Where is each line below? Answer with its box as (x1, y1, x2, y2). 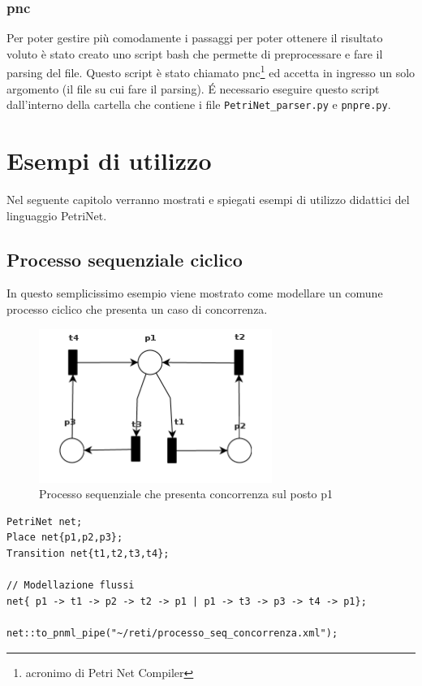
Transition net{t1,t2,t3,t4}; (6, 547, 170, 559)
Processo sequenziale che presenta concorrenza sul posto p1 (39, 485, 334, 502)
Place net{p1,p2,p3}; (6, 532, 123, 544)
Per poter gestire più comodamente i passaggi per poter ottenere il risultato (6, 29, 383, 46)
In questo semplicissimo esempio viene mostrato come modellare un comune (6, 284, 383, 302)
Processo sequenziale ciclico (6, 246, 243, 271)
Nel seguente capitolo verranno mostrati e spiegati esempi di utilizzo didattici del (6, 191, 410, 208)
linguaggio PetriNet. (6, 206, 107, 224)
